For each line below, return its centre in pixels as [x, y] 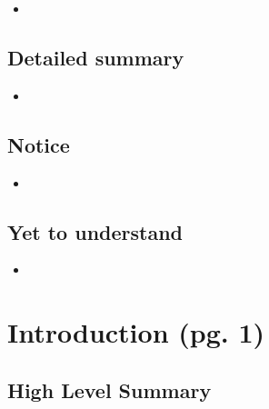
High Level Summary [110, 389]
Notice [39, 144]
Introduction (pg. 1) [136, 332]
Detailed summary [96, 57]
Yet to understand [95, 231]
